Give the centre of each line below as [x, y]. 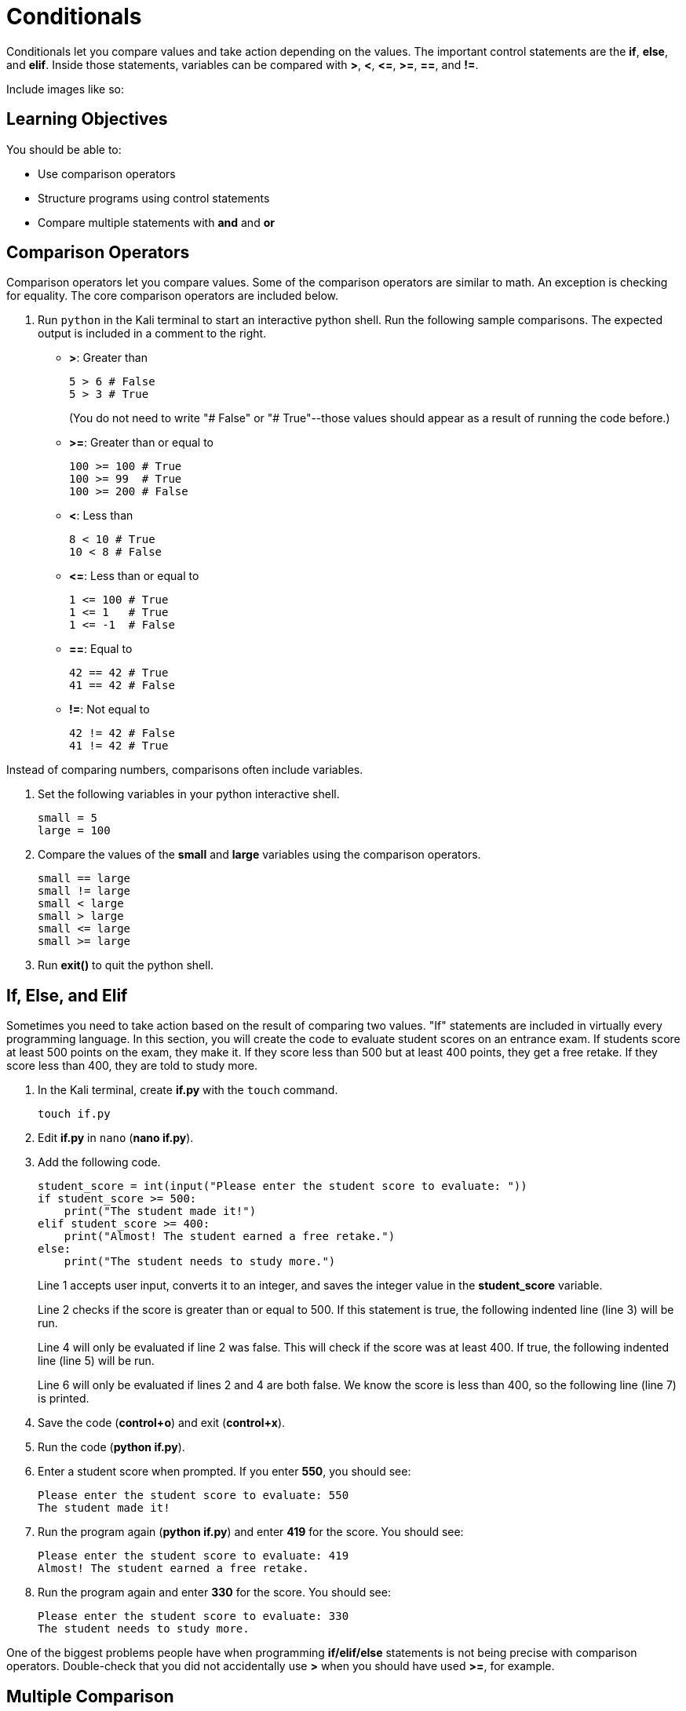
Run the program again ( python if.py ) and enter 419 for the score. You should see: [251, 1532]
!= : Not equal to [109, 710]
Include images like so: [66, 89]
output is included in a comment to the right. [152, 334]
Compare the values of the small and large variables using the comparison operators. [259, 855]
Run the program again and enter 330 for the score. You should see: [214, 1592]
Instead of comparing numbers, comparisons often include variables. [185, 770]
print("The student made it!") [160, 1211]
